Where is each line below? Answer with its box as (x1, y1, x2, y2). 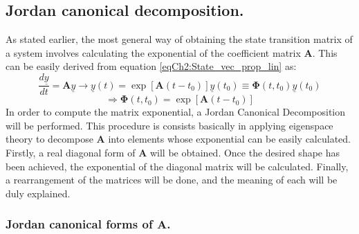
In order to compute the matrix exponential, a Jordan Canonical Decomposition (6, 105, 346, 119)
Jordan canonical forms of (6, 215, 153, 233)
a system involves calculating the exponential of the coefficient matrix (6, 45, 301, 60)
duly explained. (6, 186, 71, 200)
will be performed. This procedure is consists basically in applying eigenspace (6, 118, 333, 132)
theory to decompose (6, 132, 93, 146)
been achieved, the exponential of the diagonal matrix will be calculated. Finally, (6, 159, 349, 173)
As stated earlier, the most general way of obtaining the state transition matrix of (6, 32, 353, 46)
